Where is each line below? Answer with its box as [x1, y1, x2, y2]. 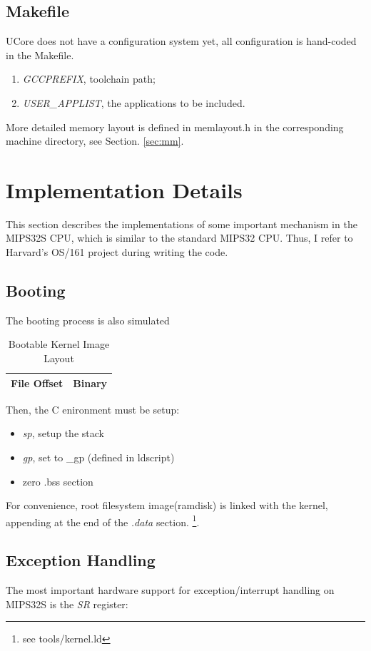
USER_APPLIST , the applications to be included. [22, 95, 245, 110]
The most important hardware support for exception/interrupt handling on [6, 583, 335, 598]
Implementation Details [6, 175, 243, 204]
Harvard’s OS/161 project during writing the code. [6, 245, 228, 260]
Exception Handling [6, 549, 156, 571]
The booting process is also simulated [6, 312, 170, 327]
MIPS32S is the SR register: [6, 596, 128, 611]
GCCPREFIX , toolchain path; [22, 71, 156, 86]
